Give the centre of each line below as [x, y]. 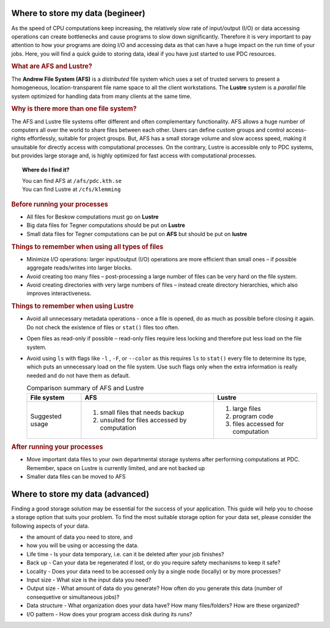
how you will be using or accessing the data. [82, 545]
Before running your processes [60, 204]
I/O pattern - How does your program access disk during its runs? [109, 614]
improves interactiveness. [59, 293]
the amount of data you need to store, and [80, 537]
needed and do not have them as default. [79, 375]
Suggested [46, 416]
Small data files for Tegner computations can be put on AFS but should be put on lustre [137, 234]
